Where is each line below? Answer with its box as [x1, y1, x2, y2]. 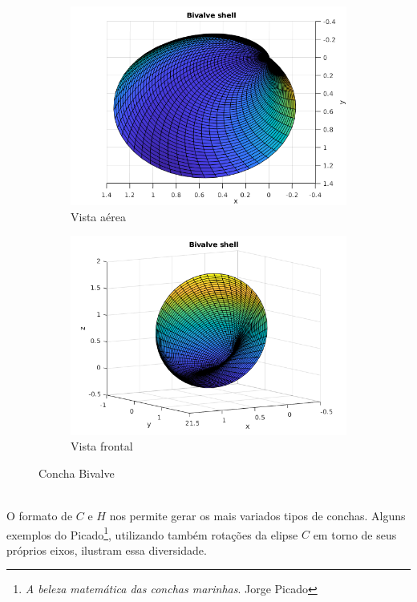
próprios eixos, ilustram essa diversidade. [6, 541, 207, 558]
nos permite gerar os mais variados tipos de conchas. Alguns [109, 507, 406, 524]
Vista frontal [71, 438, 133, 455]
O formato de [6, 507, 73, 524]
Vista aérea [71, 208, 126, 224]
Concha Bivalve [38, 464, 115, 481]
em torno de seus [313, 526, 397, 543]
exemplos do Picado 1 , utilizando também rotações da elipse [6, 523, 298, 543]
